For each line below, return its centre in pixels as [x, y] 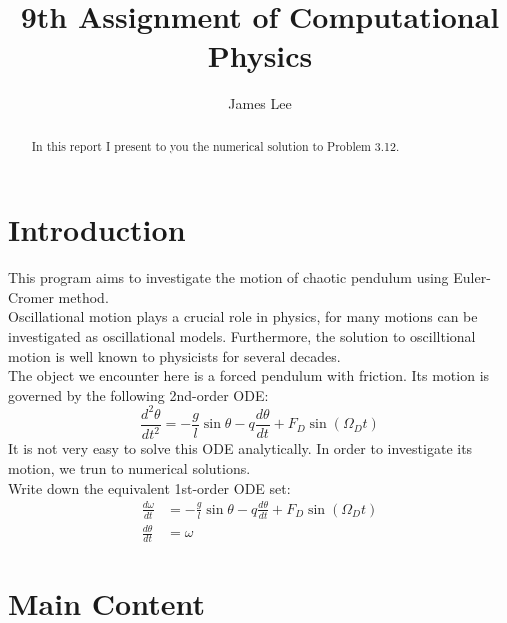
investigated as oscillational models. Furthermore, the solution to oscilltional [242, 336]
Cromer [31, 296]
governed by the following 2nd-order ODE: [138, 394]
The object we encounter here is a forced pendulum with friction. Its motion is [249, 375]
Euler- [472, 277]
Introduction [97, 229]
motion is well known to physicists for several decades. [174, 355]
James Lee [260, 103]
